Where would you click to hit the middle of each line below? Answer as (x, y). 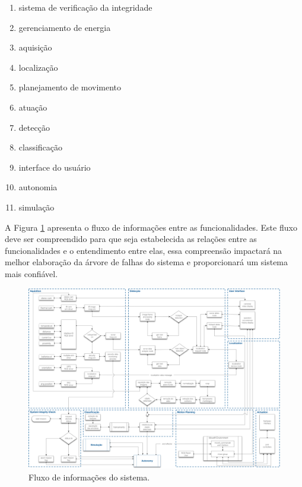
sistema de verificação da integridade (85, 7)
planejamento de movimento (70, 87)
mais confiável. (31, 273)
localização (38, 67)
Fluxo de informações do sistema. (89, 477)
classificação (41, 147)
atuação (33, 107)
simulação (36, 207)
